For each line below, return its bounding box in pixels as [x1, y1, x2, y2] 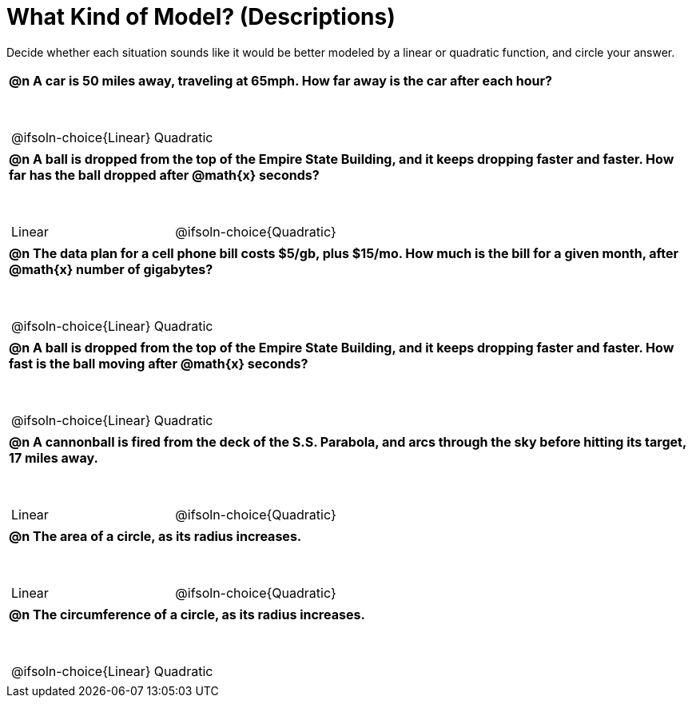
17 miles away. [9, 449, 98, 466]
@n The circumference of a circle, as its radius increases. [9, 606, 365, 622]
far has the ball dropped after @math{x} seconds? [9, 166, 320, 183]
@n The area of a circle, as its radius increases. [9, 527, 302, 544]
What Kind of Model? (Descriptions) [6, 3, 396, 30]
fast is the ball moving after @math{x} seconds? [9, 355, 308, 372]
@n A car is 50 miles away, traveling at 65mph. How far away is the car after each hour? [9, 72, 552, 89]
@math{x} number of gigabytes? [9, 261, 213, 277]
